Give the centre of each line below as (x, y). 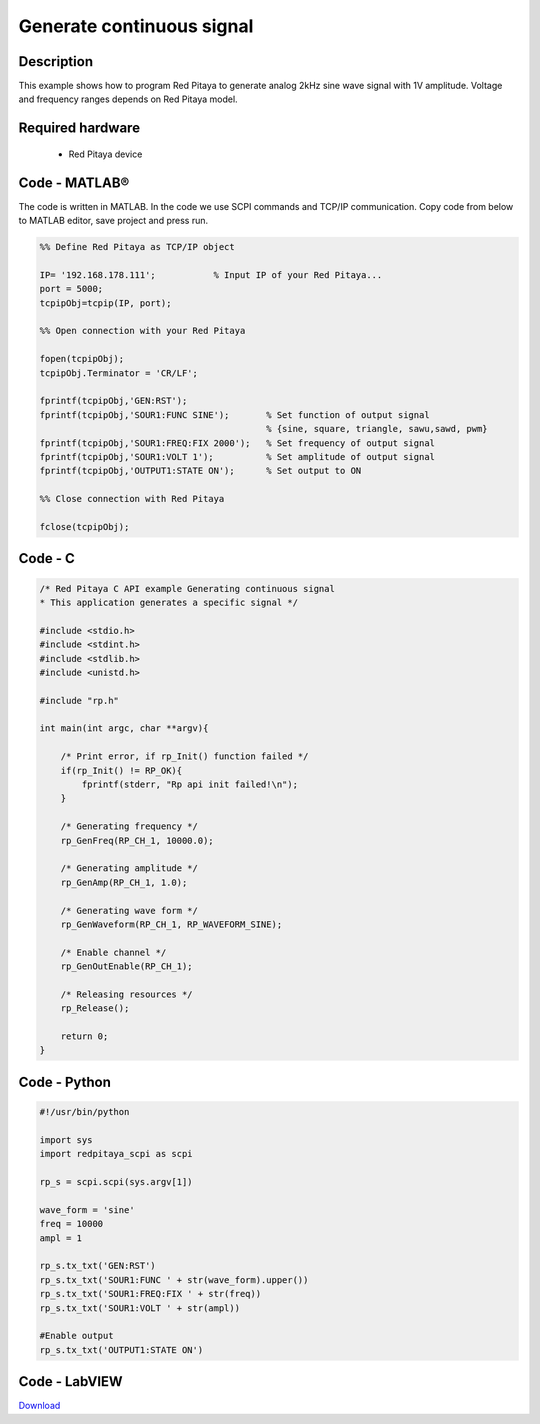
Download (39, 1406)
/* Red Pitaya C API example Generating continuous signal (187, 588)
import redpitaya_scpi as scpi (116, 1154)
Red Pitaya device (105, 154)
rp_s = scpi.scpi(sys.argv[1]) (116, 1181)
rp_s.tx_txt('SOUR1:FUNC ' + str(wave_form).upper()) (174, 1279)
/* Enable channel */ (113, 952)
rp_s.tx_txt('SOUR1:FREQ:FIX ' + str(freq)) (150, 1294)
